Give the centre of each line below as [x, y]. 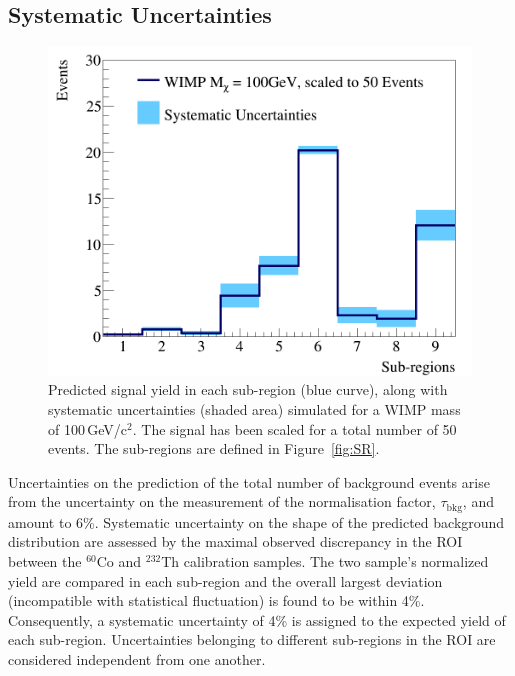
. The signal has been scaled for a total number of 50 [294, 428]
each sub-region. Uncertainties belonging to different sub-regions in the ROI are [252, 639]
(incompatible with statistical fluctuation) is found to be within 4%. [216, 600]
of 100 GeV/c [88, 428]
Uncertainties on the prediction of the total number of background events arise [249, 481]
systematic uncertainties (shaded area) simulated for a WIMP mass [254, 409]
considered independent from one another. [137, 659]
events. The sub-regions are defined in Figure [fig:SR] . [214, 448]
